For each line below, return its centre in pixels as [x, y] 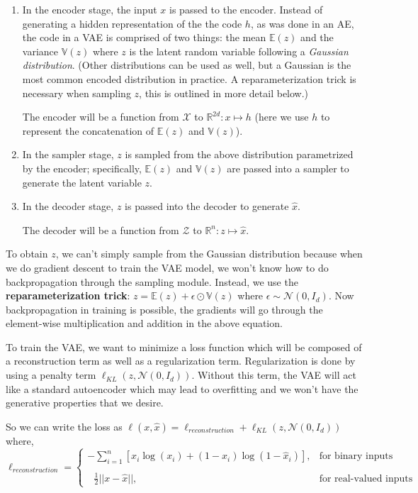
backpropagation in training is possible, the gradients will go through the [164, 309]
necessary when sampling [77, 93]
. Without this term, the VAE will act [274, 375]
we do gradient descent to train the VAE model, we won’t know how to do [167, 267]
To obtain [27, 254]
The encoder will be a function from [101, 117]
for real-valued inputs [366, 478]
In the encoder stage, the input [90, 9]
